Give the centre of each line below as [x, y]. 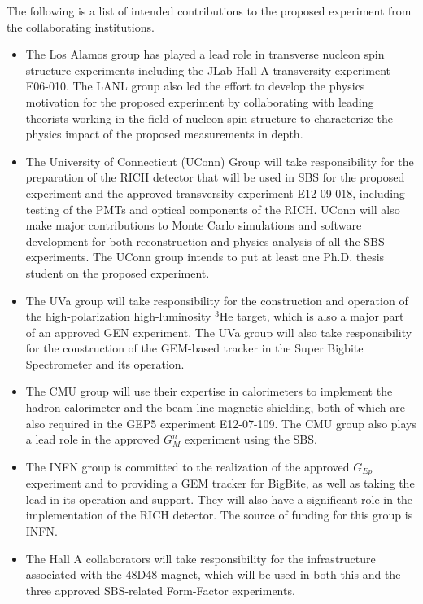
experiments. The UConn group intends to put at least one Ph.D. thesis [205, 257]
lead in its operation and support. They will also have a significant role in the [219, 499]
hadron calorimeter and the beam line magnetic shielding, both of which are [215, 407]
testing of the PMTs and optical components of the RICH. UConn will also [213, 209]
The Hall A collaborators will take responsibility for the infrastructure [201, 558]
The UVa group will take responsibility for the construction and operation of [217, 300]
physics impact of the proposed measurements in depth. [164, 134]
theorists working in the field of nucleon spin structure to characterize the [209, 118]
